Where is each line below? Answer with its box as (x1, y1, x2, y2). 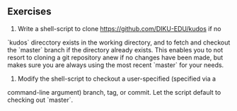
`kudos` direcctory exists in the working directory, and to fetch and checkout (7, 38, 231, 47)
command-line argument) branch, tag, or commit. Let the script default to (7, 88, 221, 96)
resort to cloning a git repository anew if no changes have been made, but (7, 53, 224, 62)
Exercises (7, 6, 52, 18)
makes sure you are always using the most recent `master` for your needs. (7, 60, 224, 69)
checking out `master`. (7, 95, 73, 104)
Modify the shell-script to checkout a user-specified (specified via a (17, 74, 216, 83)
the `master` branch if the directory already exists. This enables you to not (7, 45, 224, 54)
